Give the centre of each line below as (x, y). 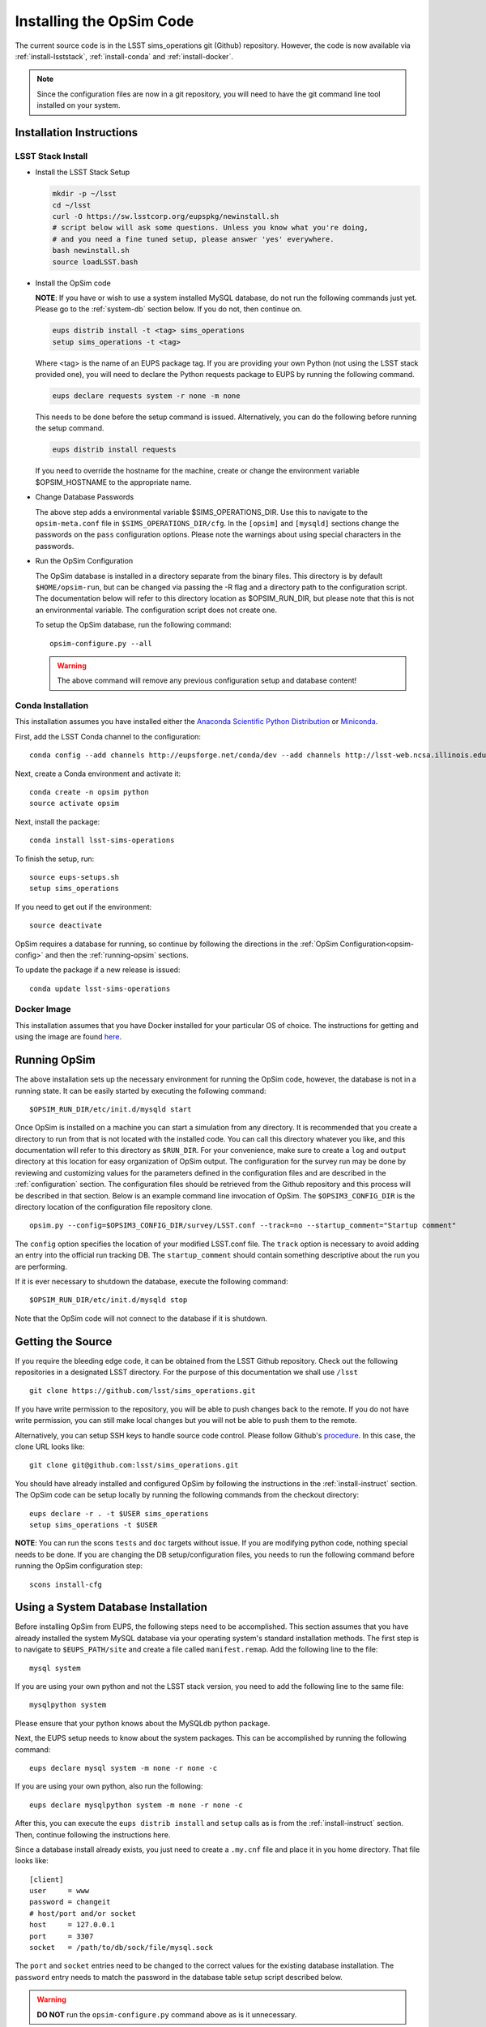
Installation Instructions (77, 133)
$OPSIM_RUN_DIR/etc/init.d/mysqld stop (109, 1300)
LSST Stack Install (51, 156)
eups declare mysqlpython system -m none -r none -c (136, 1805)
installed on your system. (79, 105)
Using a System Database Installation (111, 1607)
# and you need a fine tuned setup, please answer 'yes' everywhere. (193, 239)
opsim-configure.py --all (101, 643)
